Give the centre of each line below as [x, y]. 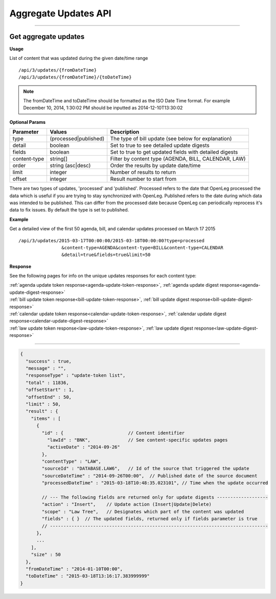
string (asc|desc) [70, 165]
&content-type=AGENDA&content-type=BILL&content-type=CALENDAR [142, 248]
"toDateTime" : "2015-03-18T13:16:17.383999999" [88, 576]
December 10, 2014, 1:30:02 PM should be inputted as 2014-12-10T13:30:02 [103, 108]
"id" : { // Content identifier [113, 433]
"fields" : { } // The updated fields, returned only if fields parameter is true [149, 519]
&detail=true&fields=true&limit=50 [106, 255]
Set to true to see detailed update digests [160, 145]
